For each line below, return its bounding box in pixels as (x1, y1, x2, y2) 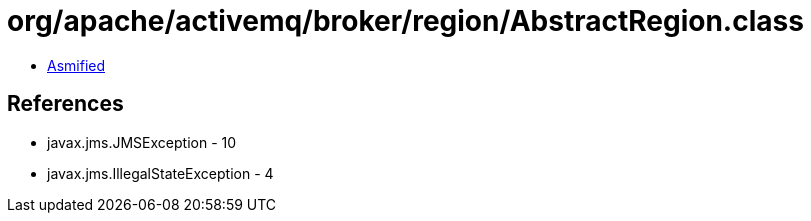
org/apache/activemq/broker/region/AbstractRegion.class (7, 4, 804, 38)
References (7, 91, 124, 117)
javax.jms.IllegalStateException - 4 (47, 164, 274, 182)
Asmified (47, 56, 106, 74)
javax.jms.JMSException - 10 (47, 133, 237, 151)
